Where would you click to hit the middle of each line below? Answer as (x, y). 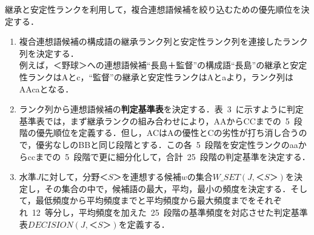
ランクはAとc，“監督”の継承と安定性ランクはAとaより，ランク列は (160, 76)
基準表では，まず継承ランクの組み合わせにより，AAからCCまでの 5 (154, 121)
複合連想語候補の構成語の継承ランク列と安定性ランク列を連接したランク (163, 41)
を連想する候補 (151, 177)
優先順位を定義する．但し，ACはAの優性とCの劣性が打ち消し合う (167, 133)
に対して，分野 (70, 177)
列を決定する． (49, 53)
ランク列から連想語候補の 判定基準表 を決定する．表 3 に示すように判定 (161, 109)
